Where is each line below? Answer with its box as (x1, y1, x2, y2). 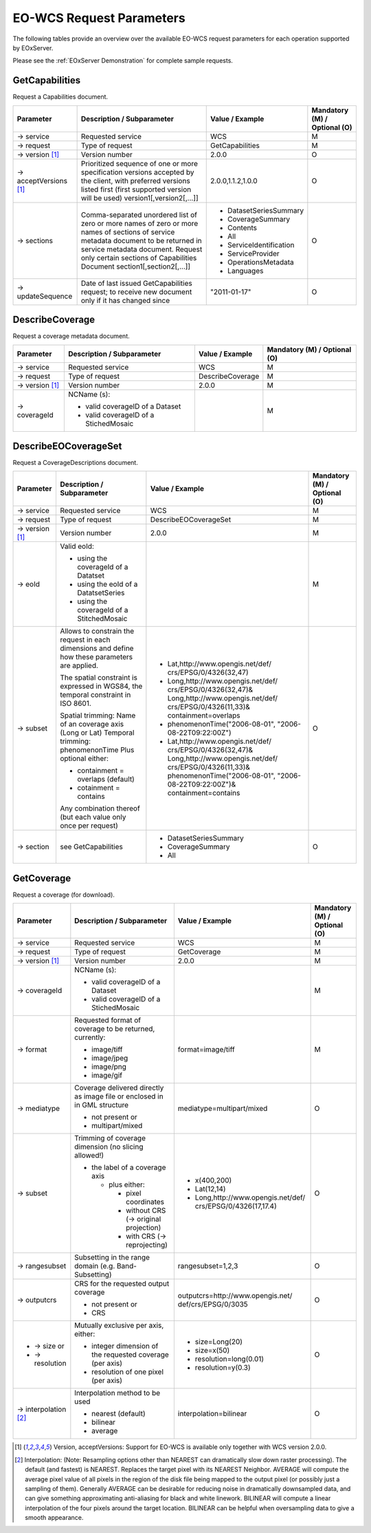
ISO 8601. (59, 699, 92, 709)
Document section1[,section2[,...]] (80, 262, 191, 271)
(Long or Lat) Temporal (59, 728, 135, 738)
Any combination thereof (59, 804, 140, 813)
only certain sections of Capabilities (80, 253, 197, 262)
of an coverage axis (59, 720, 124, 729)
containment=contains (167, 789, 240, 798)
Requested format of (74, 1016, 141, 1025)
